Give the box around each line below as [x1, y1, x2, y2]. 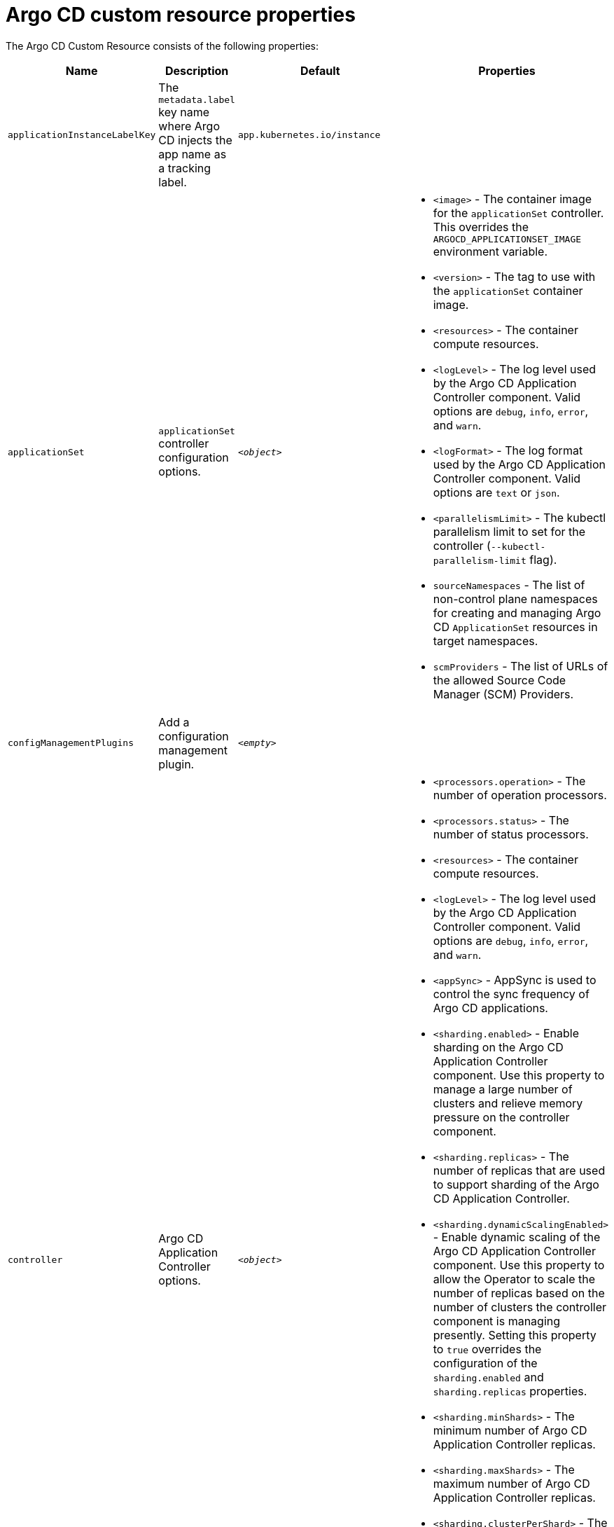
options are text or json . [433, 485, 560, 499]
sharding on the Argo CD [433, 1039, 564, 1054]
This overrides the [433, 219, 529, 234]
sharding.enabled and [433, 1369, 544, 1384]
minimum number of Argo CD [433, 1423, 587, 1437]
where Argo [158, 118, 220, 133]
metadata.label [158, 94, 235, 105]
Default [300, 63, 340, 78]
